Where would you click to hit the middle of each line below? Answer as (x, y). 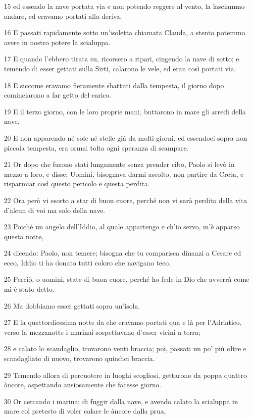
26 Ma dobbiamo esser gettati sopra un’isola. (72, 305)
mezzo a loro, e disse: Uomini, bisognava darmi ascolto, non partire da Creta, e (124, 174)
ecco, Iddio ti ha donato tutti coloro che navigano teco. (87, 262)
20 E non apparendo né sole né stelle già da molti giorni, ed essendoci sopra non (126, 137)
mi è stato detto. (29, 289)
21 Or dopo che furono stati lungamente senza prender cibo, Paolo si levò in (119, 164)
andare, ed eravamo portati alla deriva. (63, 16)
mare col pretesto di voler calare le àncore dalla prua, (85, 411)
